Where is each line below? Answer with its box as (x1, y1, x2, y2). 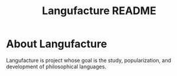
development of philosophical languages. (6, 63, 107, 70)
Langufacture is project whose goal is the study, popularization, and (6, 57, 172, 64)
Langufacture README (42, 4, 156, 18)
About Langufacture (6, 37, 107, 51)
